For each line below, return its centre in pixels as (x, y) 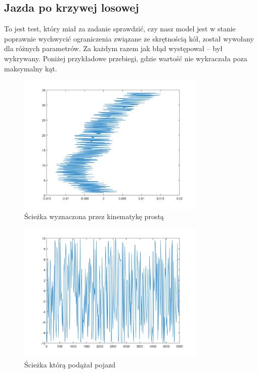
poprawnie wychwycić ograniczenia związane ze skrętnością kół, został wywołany (129, 38)
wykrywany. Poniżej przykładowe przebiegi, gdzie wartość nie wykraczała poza (126, 58)
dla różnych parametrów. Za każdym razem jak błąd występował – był (113, 48)
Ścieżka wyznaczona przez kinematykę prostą (94, 216)
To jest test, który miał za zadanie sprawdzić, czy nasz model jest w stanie (120, 29)
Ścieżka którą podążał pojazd (70, 364)
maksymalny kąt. (31, 68)
